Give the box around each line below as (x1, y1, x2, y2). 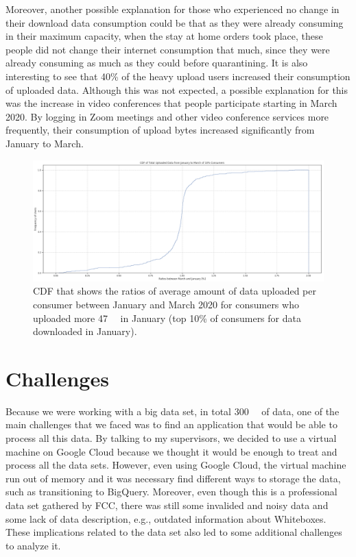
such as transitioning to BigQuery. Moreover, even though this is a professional (5, 484, 337, 499)
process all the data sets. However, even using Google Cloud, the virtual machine (5, 458, 346, 472)
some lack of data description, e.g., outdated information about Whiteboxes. (5, 511, 327, 525)
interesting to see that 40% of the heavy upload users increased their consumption (5, 69, 351, 83)
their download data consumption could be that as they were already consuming (5, 15, 344, 29)
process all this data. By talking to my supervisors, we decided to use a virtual (5, 431, 337, 445)
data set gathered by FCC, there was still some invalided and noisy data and (5, 498, 329, 512)
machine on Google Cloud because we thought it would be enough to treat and (5, 444, 337, 458)
